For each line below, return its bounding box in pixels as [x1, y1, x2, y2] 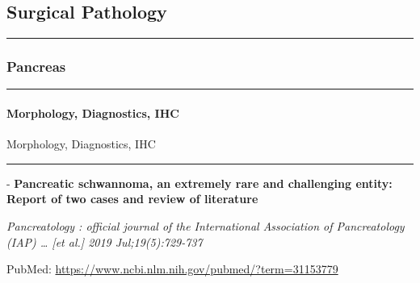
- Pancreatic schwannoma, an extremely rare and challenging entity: [6, 174, 393, 191]
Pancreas [6, 56, 66, 77]
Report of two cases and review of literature [6, 190, 258, 207]
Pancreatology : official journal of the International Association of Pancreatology [6, 218, 405, 234]
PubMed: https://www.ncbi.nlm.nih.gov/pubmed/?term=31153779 [6, 260, 338, 277]
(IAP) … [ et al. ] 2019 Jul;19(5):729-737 [6, 233, 203, 250]
